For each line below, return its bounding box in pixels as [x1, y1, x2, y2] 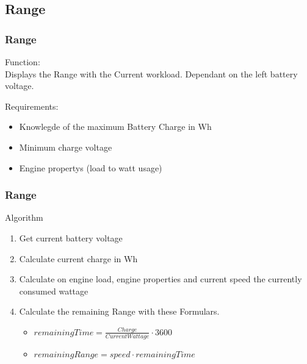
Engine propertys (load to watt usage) [19, 161, 162, 174]
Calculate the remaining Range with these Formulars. [19, 305, 220, 318]
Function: [5, 55, 40, 68]
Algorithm [5, 211, 43, 224]
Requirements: [5, 99, 59, 112]
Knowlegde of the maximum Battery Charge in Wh [19, 120, 212, 133]
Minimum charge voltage [19, 140, 112, 153]
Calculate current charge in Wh [19, 252, 138, 265]
